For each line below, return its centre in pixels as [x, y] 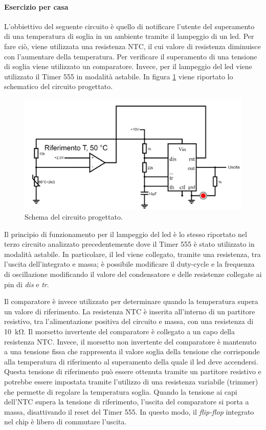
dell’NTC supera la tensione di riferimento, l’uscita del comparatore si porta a [127, 402]
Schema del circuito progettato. [74, 217]
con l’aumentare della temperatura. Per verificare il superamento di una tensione [131, 56]
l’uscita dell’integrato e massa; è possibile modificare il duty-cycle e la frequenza [129, 264]
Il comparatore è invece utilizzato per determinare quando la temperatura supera [131, 301]
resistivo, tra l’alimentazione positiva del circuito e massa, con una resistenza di [129, 321]
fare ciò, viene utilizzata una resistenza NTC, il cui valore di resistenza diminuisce [132, 46]
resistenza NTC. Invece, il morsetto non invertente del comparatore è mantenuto [130, 341]
